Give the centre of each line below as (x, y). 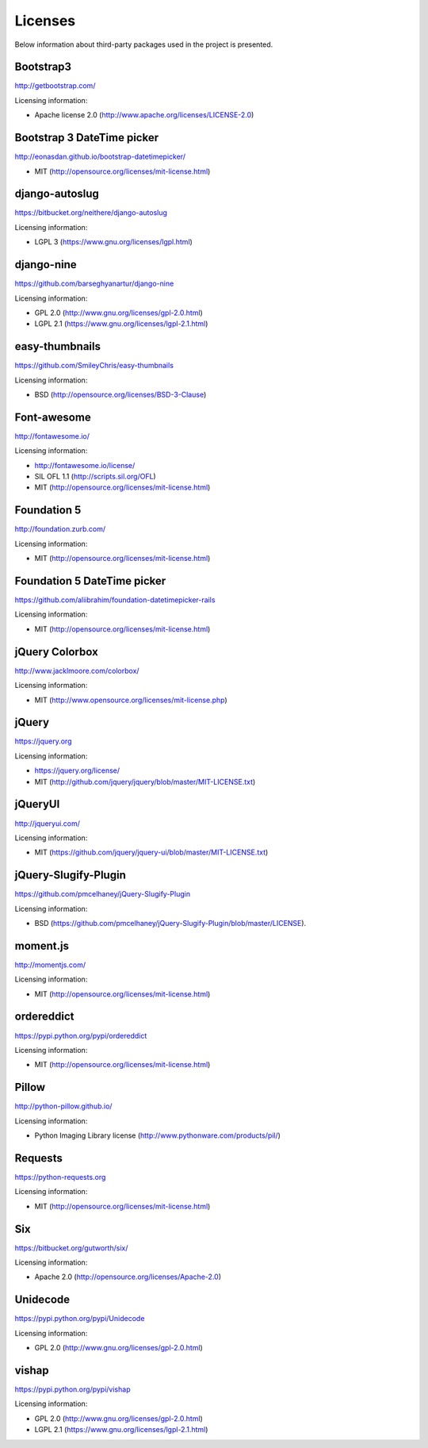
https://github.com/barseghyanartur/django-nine (94, 284)
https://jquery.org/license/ (77, 770)
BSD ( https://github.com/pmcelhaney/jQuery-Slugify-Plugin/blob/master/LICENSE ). (170, 923)
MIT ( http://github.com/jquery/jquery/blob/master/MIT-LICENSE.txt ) (145, 782)
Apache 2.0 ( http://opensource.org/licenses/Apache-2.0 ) (128, 1277)
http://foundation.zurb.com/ (60, 529)
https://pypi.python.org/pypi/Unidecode (80, 1319)
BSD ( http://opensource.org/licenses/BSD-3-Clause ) (120, 394)
